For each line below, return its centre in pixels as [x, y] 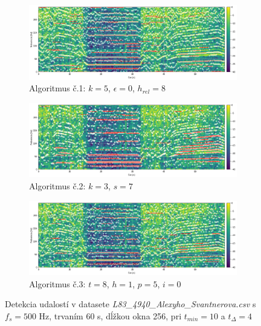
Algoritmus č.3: [57, 283]
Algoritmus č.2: [57, 186]
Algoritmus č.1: [57, 88]
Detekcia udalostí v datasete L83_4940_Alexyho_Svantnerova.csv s [130, 304]
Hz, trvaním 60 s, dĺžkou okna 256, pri [110, 316]
